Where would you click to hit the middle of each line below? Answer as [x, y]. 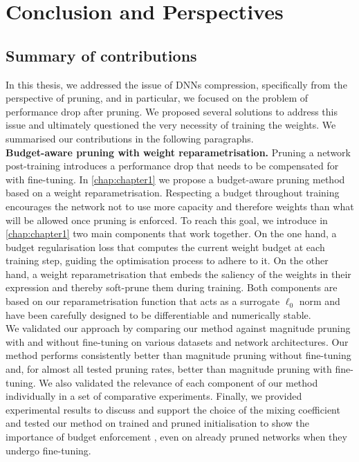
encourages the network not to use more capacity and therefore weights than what [180, 206]
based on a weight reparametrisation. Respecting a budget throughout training [173, 193]
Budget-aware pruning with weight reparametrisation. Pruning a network [178, 152]
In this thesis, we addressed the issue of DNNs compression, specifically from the [176, 84]
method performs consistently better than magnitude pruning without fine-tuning [178, 355]
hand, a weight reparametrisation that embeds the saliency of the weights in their [178, 274]
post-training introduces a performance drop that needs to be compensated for [172, 166]
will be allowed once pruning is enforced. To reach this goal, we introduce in [167, 220]
